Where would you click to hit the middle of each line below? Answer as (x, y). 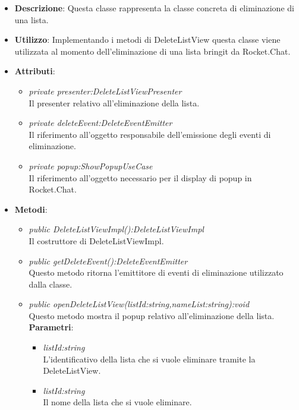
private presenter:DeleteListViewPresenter (105, 91)
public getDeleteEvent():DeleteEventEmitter (108, 261)
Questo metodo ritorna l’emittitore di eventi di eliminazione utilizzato (156, 272)
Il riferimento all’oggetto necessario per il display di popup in (140, 177)
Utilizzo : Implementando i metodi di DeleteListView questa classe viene (147, 40)
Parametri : (51, 327)
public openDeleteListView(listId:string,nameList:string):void (139, 304)
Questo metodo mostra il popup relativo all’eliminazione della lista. (152, 315)
